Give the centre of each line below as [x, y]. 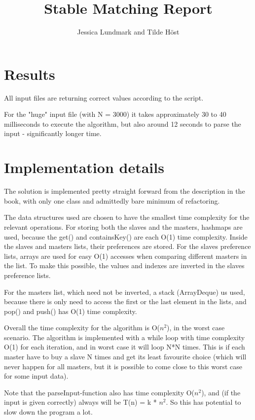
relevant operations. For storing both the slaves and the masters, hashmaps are [123, 227]
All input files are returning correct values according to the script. [104, 97]
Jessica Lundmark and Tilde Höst [128, 32]
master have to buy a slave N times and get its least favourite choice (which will [125, 357]
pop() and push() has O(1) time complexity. [71, 311]
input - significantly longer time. [53, 133]
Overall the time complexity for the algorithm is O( [82, 328]
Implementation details [84, 167]
